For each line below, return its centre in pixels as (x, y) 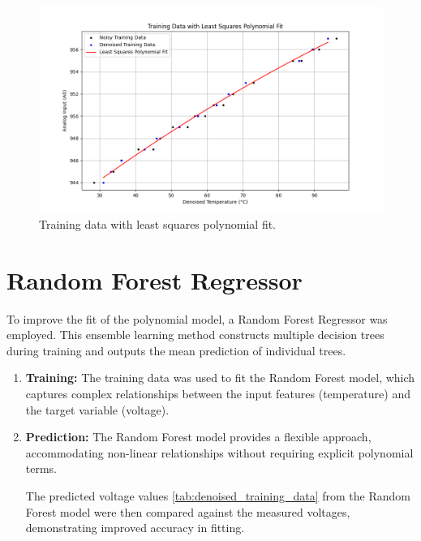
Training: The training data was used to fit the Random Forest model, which (220, 378)
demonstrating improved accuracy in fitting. (135, 528)
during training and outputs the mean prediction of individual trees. (176, 350)
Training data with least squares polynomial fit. (158, 223)
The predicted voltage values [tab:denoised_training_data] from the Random (218, 496)
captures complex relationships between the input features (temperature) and (218, 394)
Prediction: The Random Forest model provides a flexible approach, (198, 437)
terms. (41, 468)
